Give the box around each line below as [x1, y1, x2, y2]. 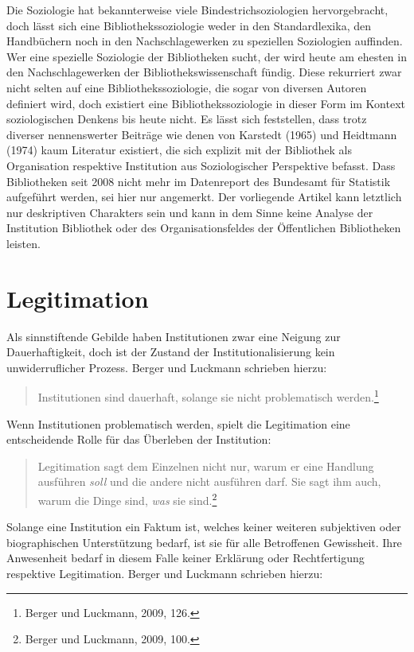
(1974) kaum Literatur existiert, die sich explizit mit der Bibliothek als [6, 142, 352, 158]
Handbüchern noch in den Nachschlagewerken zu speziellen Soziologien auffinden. [6, 33, 403, 49]
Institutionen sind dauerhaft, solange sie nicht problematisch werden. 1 [37, 386, 379, 406]
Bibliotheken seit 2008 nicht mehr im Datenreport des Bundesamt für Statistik [6, 173, 391, 189]
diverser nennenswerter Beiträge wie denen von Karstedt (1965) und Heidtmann [6, 126, 397, 142]
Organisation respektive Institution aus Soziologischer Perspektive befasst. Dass [6, 157, 396, 173]
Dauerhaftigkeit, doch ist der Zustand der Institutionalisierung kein [6, 343, 335, 360]
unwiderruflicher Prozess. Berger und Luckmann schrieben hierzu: [6, 359, 327, 375]
